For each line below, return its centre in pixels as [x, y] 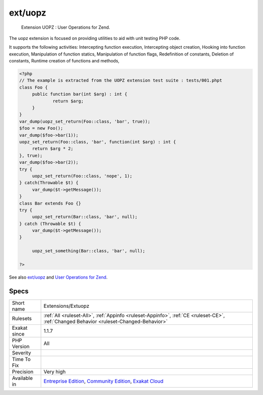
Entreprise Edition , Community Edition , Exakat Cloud [103, 381]
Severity [21, 353]
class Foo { [34, 87]
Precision [23, 372]
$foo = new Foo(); [41, 128]
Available [22, 378]
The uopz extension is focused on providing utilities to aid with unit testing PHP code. [94, 38]
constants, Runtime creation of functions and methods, [64, 61]
